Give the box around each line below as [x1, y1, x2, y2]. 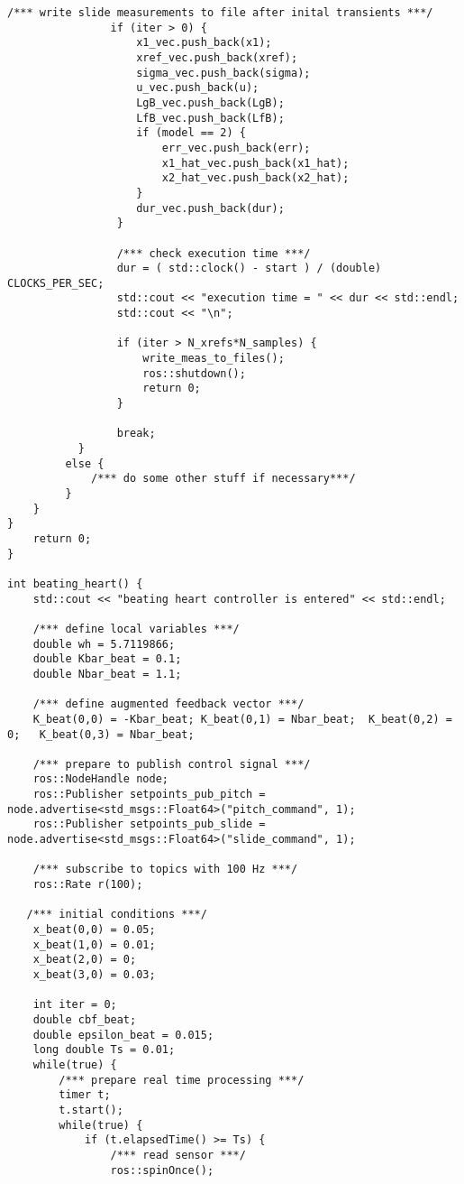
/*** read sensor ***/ [110, 1148, 246, 1161]
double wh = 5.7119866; [32, 637, 176, 651]
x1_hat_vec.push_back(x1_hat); [161, 156, 350, 170]
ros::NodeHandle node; [32, 772, 168, 786]
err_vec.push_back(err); [161, 141, 311, 154]
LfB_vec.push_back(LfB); [136, 111, 285, 125]
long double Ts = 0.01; [32, 1043, 176, 1057]
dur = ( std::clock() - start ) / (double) [116, 262, 382, 275]
